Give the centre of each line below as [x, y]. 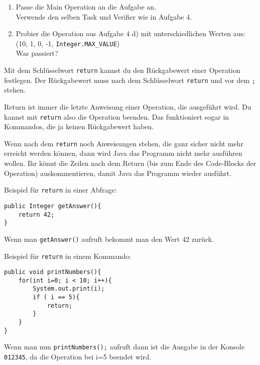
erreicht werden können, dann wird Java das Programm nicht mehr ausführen [123, 153]
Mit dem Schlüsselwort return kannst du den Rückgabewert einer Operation [122, 70]
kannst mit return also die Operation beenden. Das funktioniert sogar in [117, 116]
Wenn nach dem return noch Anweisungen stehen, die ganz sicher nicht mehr [124, 143]
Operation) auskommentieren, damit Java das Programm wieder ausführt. [118, 173]
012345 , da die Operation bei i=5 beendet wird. [78, 357]
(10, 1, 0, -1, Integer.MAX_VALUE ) [68, 43]
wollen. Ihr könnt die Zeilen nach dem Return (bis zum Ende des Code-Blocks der [130, 163]
